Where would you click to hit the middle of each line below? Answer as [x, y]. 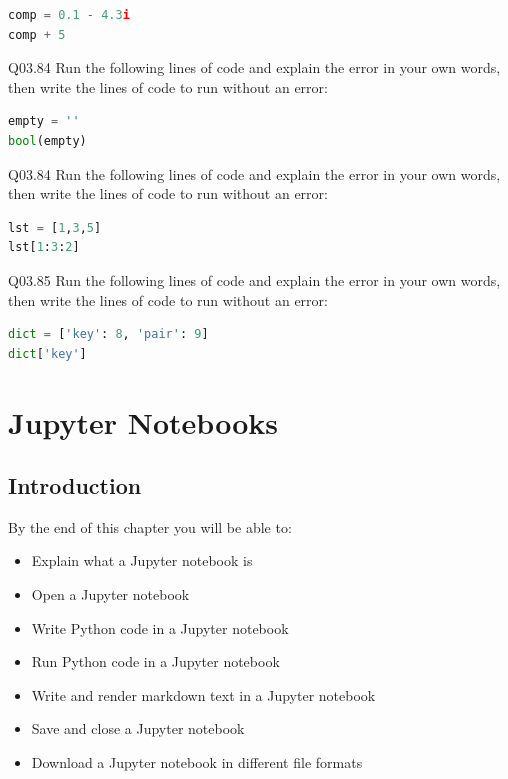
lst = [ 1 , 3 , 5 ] [55, 227]
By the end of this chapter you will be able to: [150, 526]
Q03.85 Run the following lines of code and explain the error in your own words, [254, 279]
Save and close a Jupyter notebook [138, 728]
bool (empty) [47, 140]
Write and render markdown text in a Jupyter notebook [203, 694]
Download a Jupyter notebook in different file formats [197, 762]
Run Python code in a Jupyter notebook [155, 661]
